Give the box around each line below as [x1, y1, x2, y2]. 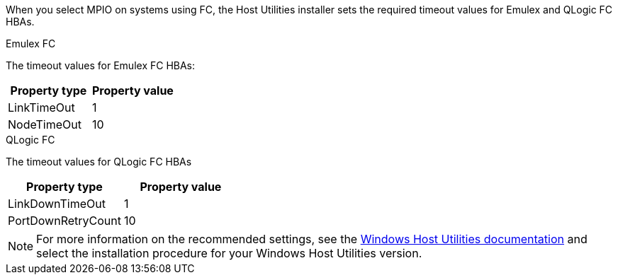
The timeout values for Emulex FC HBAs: [6, 59, 196, 71]
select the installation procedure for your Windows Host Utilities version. [36, 246, 422, 260]
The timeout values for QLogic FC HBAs [6, 156, 192, 168]
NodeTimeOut [8, 117, 82, 132]
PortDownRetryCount [8, 214, 121, 228]
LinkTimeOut [8, 100, 75, 115]
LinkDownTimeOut [8, 197, 106, 211]
